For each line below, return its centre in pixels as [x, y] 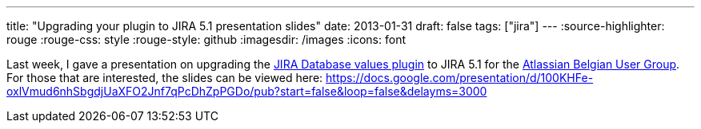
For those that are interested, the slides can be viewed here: [165, 78]
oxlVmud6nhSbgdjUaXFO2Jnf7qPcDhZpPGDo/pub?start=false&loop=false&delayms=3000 [247, 91]
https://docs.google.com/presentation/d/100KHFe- [460, 78]
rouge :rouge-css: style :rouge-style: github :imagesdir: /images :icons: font [206, 39]
